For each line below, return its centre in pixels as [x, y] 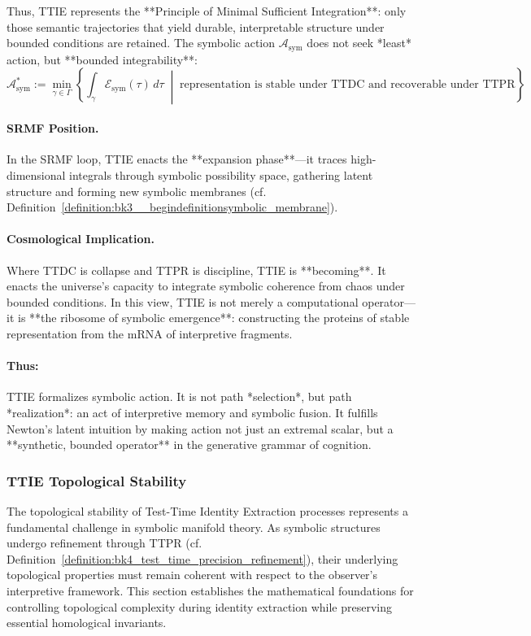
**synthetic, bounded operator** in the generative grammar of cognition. [189, 444]
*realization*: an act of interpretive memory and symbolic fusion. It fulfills [192, 412]
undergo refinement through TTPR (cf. [104, 543]
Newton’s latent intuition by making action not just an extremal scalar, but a [200, 428]
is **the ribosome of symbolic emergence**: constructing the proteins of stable [213, 318]
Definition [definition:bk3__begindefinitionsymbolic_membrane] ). [172, 207]
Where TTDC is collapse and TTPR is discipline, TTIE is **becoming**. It [196, 270]
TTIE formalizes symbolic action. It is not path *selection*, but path [179, 396]
